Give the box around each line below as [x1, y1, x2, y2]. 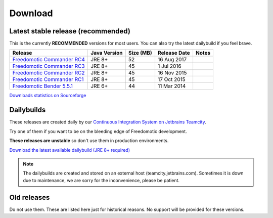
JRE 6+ [90, 82, 108, 90]
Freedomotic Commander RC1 [12, 76, 84, 83]
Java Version [90, 50, 123, 57]
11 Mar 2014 [157, 82, 186, 90]
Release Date [157, 50, 191, 57]
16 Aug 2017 [157, 56, 187, 63]
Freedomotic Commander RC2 [12, 69, 85, 76]
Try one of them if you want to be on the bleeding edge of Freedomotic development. [9, 128, 187, 134]
